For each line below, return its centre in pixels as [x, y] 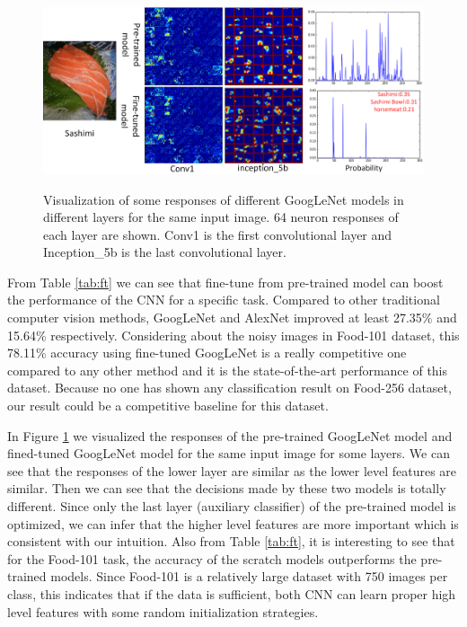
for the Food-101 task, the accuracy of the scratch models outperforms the [212, 558]
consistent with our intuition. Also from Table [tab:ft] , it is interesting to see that [231, 541]
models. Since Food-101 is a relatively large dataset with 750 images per [249, 576]
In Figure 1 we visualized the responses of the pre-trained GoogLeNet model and [230, 435]
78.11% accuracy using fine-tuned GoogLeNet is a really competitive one [207, 353]
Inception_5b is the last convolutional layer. [165, 252]
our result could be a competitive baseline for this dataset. [168, 406]
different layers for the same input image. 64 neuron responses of [221, 217]
